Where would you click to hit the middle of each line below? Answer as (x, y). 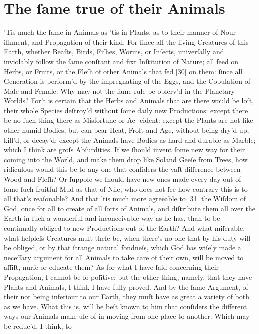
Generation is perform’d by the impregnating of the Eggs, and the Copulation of (127, 81)
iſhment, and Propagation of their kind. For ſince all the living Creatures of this (126, 42)
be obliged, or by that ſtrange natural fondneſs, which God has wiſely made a (123, 247)
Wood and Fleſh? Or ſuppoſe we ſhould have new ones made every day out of (123, 179)
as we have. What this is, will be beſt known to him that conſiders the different (126, 306)
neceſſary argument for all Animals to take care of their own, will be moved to (124, 257)
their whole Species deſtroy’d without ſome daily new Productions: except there (126, 110)
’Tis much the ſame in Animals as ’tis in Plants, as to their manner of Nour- (121, 32)
